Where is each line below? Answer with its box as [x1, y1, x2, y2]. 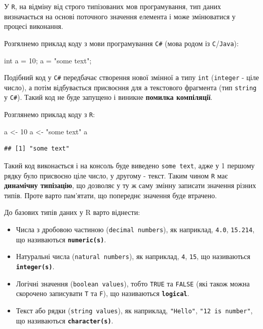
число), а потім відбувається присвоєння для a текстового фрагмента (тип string [4, 82, 257, 92]
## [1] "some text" [4, 145, 69, 153]
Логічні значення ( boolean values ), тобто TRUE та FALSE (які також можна [16, 278, 250, 288]
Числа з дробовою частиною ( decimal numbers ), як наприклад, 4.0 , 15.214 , [16, 224, 255, 234]
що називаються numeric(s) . [16, 234, 106, 244]
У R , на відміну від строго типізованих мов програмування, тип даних [4, 1, 221, 11]
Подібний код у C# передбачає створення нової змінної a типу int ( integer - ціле [4, 72, 259, 83]
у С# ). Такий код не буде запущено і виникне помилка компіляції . [4, 92, 213, 102]
